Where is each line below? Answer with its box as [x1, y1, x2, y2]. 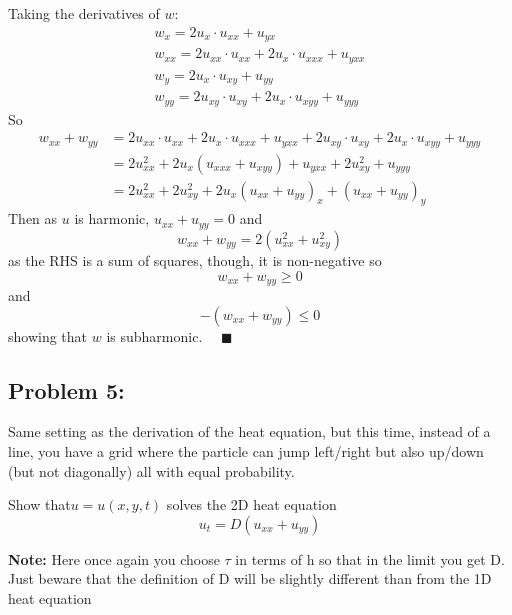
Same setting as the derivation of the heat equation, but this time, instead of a [8, 421, 491, 442]
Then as [8, 208, 58, 229]
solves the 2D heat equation [166, 494, 337, 515]
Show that [8, 494, 71, 515]
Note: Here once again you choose [8, 548, 220, 569]
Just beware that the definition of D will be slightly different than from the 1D [8, 568, 492, 589]
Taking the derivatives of [8, 3, 160, 23]
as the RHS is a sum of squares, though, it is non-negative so [8, 249, 382, 270]
